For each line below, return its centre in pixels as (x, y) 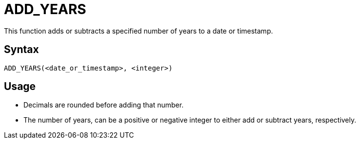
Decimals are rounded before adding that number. (104, 105)
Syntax (21, 50)
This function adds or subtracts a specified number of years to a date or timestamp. (139, 31)
